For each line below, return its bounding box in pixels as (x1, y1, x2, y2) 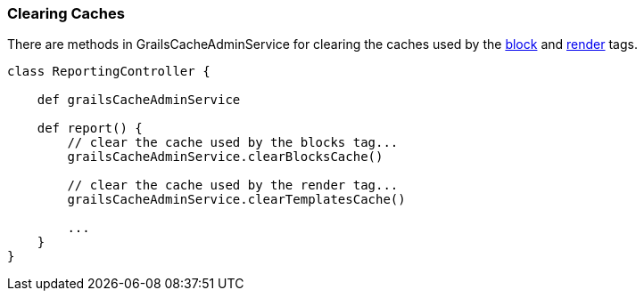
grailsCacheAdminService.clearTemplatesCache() (67, 192, 406, 207)
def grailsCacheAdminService (37, 93, 241, 108)
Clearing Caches (7, 4, 125, 22)
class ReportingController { (7, 64, 211, 79)
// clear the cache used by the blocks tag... (67, 135, 399, 150)
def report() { (37, 121, 143, 136)
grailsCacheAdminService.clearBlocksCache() (67, 149, 384, 165)
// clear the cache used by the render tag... (67, 178, 399, 193)
